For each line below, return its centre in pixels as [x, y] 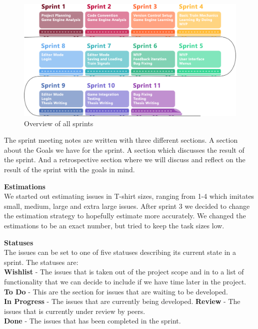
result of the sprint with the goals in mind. [69, 169]
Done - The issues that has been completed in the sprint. [92, 321]
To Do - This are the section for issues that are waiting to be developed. [116, 291]
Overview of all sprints [59, 123]
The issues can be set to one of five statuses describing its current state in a [120, 252]
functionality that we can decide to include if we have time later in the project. [125, 281]
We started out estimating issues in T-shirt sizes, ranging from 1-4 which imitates [129, 196]
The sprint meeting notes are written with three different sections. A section [121, 140]
